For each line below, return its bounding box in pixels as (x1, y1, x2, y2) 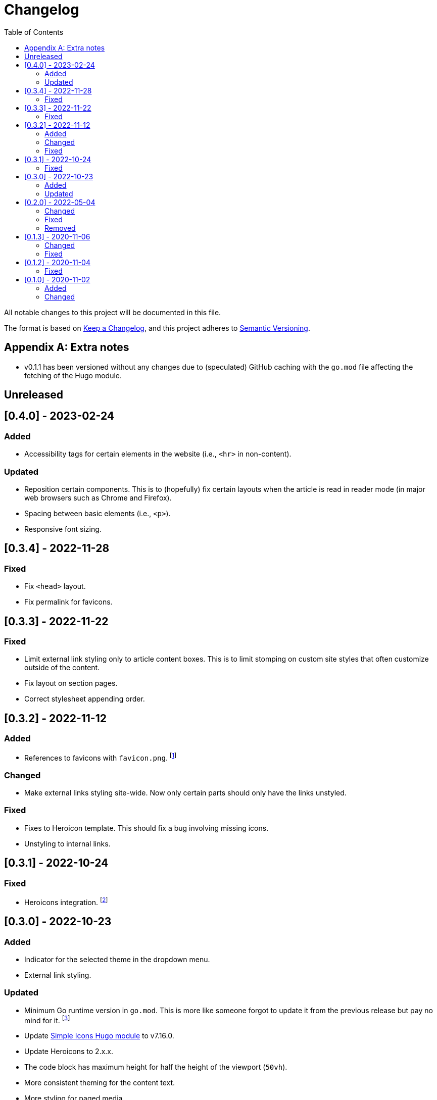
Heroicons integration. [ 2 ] (24, 896, 108, 907)
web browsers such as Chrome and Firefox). (24, 493, 172, 502)
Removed (44, 223, 76, 232)
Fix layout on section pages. (24, 679, 118, 688)
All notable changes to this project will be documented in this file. (4, 308, 221, 317)
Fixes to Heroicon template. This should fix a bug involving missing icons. (24, 823, 269, 832)
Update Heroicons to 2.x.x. (24, 1047, 114, 1056)
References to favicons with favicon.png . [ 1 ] (24, 752, 177, 762)
